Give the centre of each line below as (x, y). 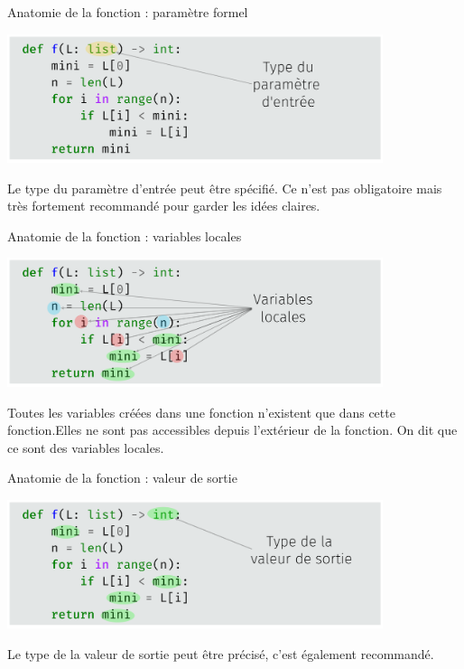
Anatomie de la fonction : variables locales (125, 236)
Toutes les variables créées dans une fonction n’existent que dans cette (201, 412)
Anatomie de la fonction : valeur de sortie (122, 478)
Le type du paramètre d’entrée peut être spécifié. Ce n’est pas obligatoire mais (225, 188)
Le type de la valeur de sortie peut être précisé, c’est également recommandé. (221, 654)
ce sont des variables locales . (86, 447)
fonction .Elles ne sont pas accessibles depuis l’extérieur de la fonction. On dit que (232, 430)
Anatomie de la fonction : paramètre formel (128, 12)
